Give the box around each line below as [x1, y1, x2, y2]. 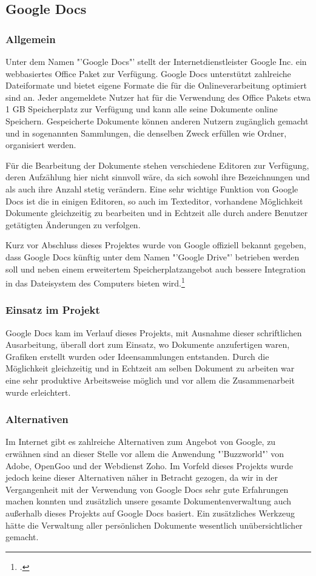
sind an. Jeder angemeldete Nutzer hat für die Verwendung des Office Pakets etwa [5, 90, 311, 103]
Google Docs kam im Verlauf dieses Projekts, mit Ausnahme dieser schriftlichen [5, 326, 302, 339]
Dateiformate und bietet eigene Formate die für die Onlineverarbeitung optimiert [5, 79, 307, 92]
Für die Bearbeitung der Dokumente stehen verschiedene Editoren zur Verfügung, [5, 158, 309, 171]
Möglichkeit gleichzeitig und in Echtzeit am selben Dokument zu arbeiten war [5, 362, 295, 374]
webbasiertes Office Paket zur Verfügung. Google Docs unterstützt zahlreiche [5, 67, 291, 80]
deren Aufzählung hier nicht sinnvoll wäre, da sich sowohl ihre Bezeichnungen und [5, 171, 310, 183]
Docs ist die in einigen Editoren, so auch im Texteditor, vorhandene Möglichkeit [5, 194, 303, 207]
